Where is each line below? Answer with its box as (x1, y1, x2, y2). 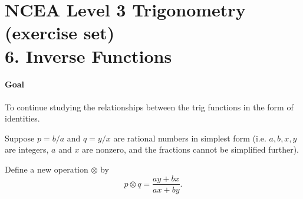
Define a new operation (5, 163, 88, 175)
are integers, (5, 143, 49, 156)
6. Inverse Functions (5, 43, 172, 68)
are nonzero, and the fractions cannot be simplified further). (82, 143, 299, 156)
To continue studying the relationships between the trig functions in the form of (5, 100, 294, 113)
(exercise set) (5, 21, 115, 45)
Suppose (5, 131, 35, 144)
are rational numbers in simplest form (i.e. (113, 131, 266, 144)
